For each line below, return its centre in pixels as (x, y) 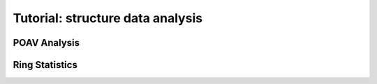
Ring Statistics (45, 65)
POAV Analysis (46, 43)
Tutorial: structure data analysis (108, 18)
